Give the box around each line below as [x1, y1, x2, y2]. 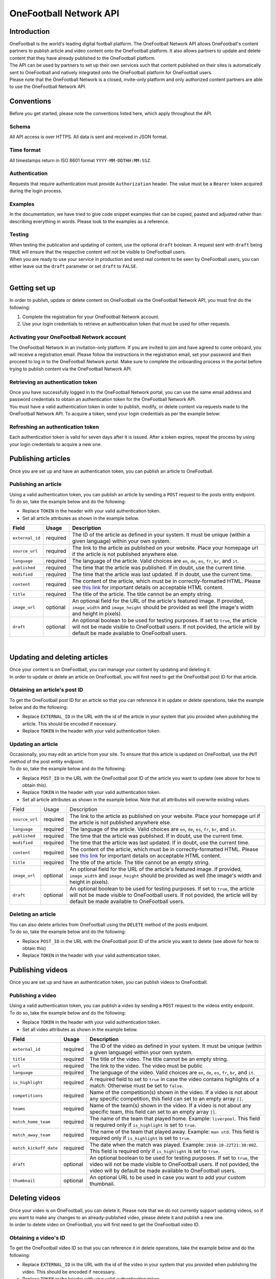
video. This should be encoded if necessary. [22, 1269, 116, 1275]
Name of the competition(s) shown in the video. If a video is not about [89, 1089, 258, 1096]
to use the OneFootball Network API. [9, 83, 86, 90]
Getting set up [9, 284, 56, 293]
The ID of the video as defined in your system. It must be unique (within [89, 1043, 262, 1049]
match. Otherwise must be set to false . [89, 1082, 183, 1089]
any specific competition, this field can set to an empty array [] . [89, 1095, 244, 1102]
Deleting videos [9, 1194, 61, 1202]
